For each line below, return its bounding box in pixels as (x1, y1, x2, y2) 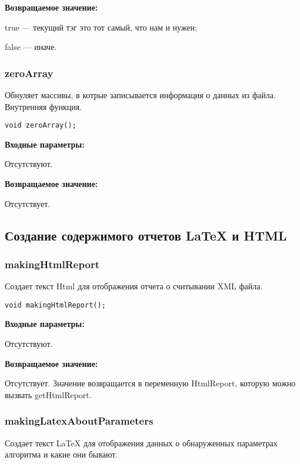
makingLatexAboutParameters (5, 413, 154, 428)
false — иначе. (5, 41, 57, 53)
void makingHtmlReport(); (5, 301, 106, 309)
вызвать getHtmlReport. (5, 388, 92, 400)
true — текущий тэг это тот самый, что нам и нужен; (5, 21, 197, 33)
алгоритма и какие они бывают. (5, 448, 118, 460)
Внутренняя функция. (5, 100, 82, 112)
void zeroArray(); (5, 121, 76, 130)
